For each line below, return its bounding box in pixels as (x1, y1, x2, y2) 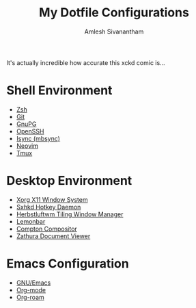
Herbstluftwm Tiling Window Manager (16, 210, 124, 218)
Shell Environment (6, 83, 113, 99)
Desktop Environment (6, 173, 132, 189)
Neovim (16, 142, 39, 150)
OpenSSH (16, 127, 44, 135)
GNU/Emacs (16, 279, 51, 287)
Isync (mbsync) (16, 134, 61, 142)
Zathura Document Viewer (16, 231, 91, 240)
